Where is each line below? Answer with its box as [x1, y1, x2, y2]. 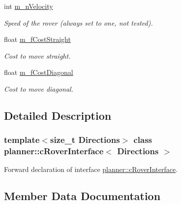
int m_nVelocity [4, 1, 53, 11]
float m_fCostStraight [4, 34, 71, 44]
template [4, 134, 40, 146]
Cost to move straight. [4, 50, 71, 61]
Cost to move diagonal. [4, 83, 73, 94]
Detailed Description [4, 107, 112, 123]
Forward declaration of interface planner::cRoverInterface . [4, 164, 178, 174]
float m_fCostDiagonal [4, 67, 73, 77]
